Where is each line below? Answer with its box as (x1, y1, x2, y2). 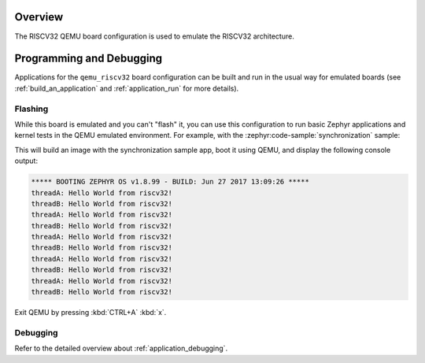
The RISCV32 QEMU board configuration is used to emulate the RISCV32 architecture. (14, 31, 294, 41)
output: (14, 156, 39, 165)
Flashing (14, 103, 49, 114)
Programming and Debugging (14, 52, 163, 65)
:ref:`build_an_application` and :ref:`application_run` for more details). (14, 83, 239, 93)
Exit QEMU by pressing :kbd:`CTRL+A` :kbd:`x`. (14, 308, 167, 317)
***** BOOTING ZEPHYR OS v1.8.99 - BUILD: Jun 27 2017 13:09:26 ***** (31, 177, 310, 187)
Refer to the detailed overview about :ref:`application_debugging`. (14, 343, 228, 354)
